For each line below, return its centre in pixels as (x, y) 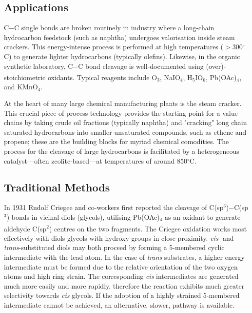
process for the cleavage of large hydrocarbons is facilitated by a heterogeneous (122, 151)
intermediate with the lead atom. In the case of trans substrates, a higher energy (124, 257)
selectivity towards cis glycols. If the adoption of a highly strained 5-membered (122, 295)
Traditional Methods (57, 187)
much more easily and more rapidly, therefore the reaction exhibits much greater (124, 285)
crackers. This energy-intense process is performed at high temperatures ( (114, 47)
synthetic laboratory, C (39, 66)
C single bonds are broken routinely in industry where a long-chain (114, 28)
